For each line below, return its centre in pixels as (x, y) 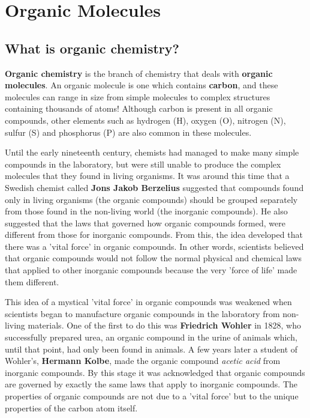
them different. (32, 281)
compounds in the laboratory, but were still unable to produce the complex (143, 164)
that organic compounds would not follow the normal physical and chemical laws (153, 258)
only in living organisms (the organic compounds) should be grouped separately (151, 199)
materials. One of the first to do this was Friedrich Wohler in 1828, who (165, 325)
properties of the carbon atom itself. (71, 407)
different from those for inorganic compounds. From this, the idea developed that (154, 235)
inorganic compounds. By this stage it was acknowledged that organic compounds (155, 372)
